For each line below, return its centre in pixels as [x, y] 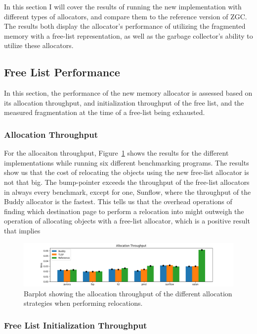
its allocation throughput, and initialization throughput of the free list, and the [124, 102]
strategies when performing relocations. [83, 303]
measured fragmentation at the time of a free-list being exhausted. [105, 112]
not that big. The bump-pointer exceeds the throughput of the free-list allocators [127, 182]
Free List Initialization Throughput [76, 325]
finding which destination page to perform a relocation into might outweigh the [124, 211]
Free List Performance [62, 72]
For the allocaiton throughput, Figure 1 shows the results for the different [116, 153]
